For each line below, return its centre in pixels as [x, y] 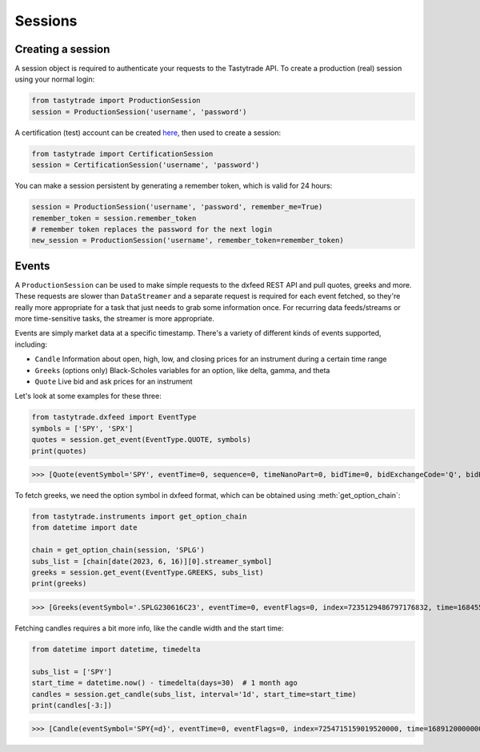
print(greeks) [59, 584]
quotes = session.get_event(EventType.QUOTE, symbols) [141, 440]
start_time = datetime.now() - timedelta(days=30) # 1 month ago [164, 683]
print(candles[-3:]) [72, 705]
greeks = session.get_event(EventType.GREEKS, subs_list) [148, 573]
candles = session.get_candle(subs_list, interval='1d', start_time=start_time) [194, 694]
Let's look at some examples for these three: [88, 396]
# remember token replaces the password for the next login [152, 229]
